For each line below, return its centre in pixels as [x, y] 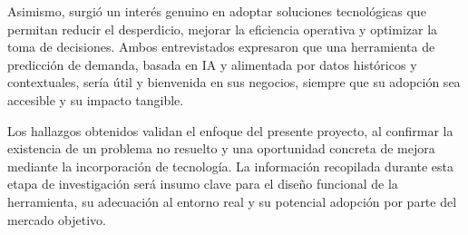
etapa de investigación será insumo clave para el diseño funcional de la [203, 184]
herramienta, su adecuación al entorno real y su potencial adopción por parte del [232, 201]
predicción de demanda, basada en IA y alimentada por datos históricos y [212, 64]
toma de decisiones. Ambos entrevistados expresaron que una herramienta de [221, 47]
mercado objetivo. [57, 219]
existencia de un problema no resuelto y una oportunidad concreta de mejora [221, 148]
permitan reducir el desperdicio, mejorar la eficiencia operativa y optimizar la [223, 29]
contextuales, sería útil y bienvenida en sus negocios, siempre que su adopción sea [234, 82]
